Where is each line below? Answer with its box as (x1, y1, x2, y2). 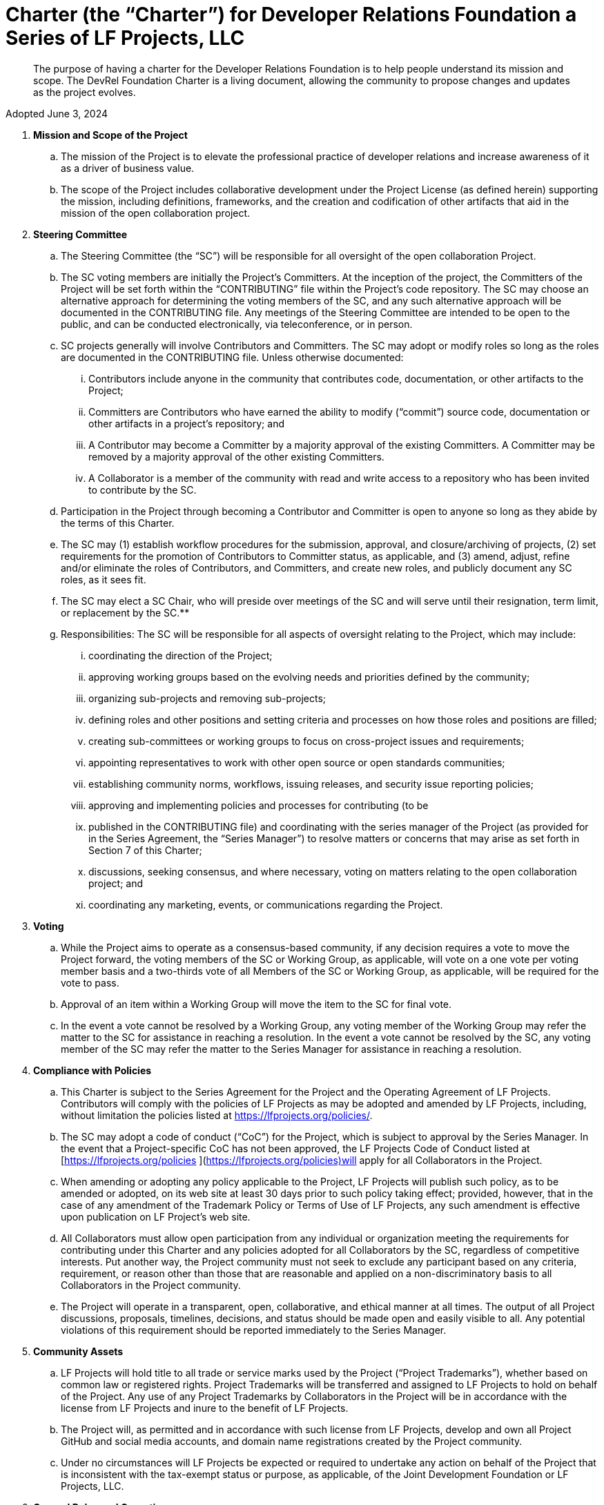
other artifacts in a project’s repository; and (88, 417, 284, 429)
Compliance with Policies (33, 1064, 152, 1076)
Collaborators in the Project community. (61, 1279, 241, 1291)
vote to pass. (61, 976, 119, 989)
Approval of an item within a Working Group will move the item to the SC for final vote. (61, 998, 452, 1010)
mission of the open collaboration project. (61, 206, 251, 219)
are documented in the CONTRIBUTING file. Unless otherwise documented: (61, 351, 404, 363)
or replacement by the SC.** (61, 606, 190, 619)
